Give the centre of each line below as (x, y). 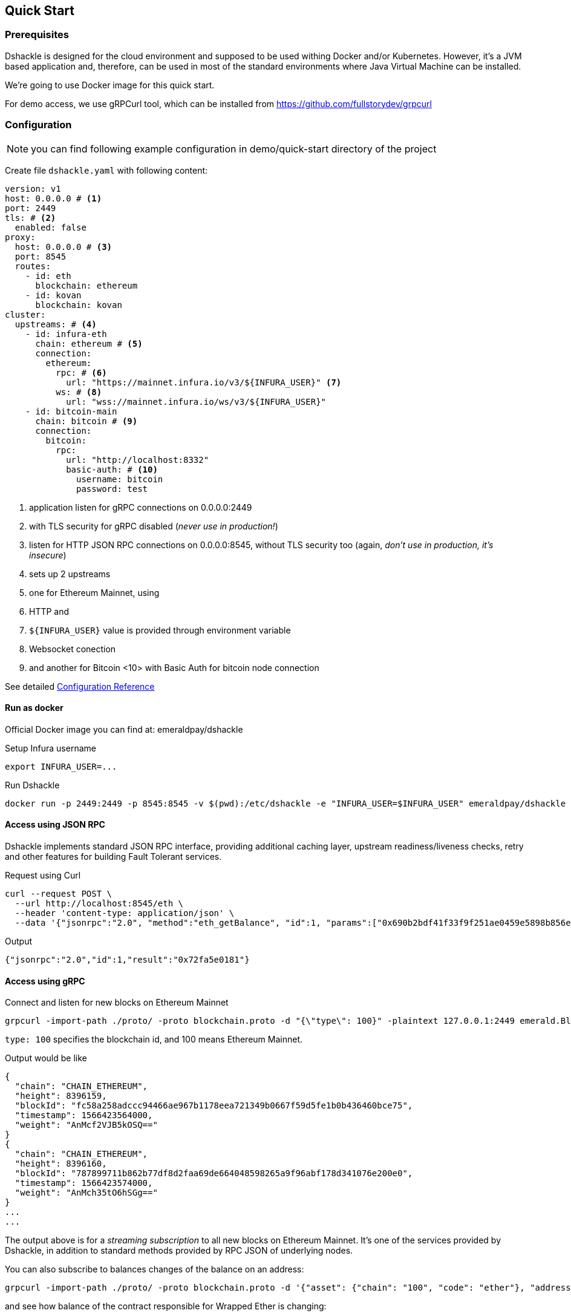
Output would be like (46, 1058)
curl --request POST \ (59, 893)
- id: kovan (53, 295)
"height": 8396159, (61, 1096)
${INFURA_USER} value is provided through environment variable (160, 630)
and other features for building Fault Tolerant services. (113, 856)
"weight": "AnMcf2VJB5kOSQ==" (86, 1125)
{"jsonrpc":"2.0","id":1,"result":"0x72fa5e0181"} (127, 959)
